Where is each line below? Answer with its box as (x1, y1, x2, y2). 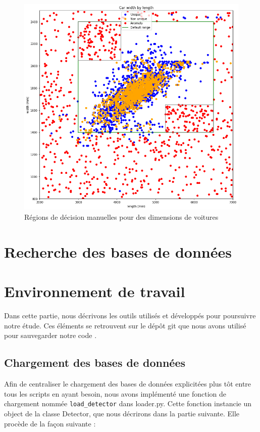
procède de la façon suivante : (4, 418, 96, 428)
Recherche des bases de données (4, 241, 232, 262)
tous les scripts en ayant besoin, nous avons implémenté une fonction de (4, 388, 226, 399)
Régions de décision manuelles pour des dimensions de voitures (24, 212, 219, 222)
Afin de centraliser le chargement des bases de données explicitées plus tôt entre (4, 378, 251, 389)
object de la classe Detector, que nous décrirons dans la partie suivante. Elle (4, 408, 240, 418)
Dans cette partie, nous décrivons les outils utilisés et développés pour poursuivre (4, 310, 256, 321)
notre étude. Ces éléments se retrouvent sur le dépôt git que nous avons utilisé (4, 320, 246, 330)
